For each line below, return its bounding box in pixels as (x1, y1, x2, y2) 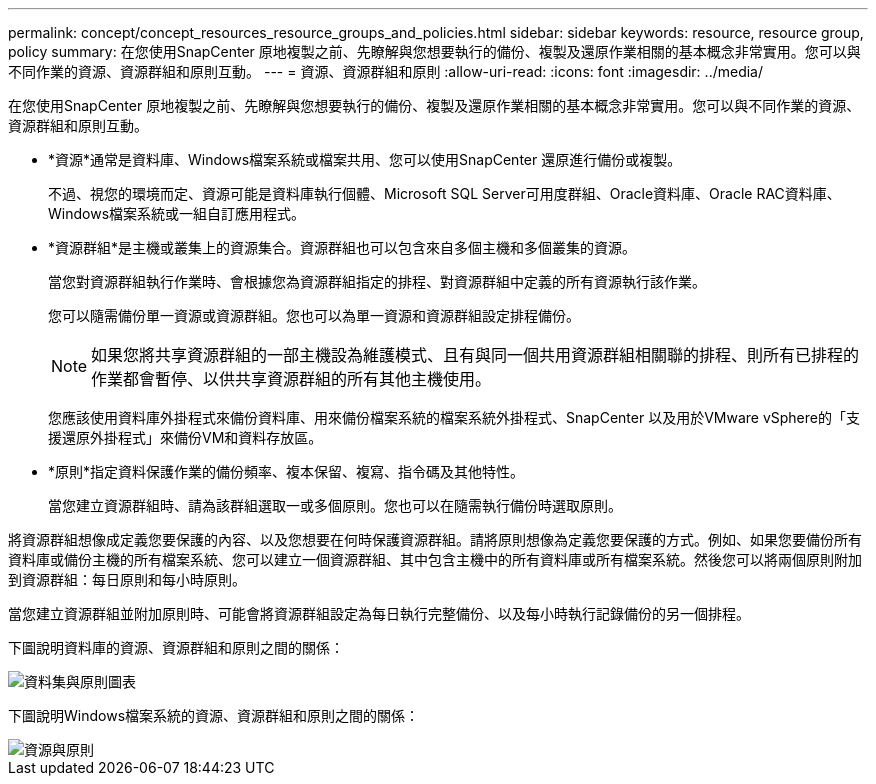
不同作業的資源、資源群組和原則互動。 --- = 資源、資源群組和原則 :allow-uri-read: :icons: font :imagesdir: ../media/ (8, 63, 764, 80)
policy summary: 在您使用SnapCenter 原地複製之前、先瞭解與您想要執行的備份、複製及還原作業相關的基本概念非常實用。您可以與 (8, 43, 861, 60)
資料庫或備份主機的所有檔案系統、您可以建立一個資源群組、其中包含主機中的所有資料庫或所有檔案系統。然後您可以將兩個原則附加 (8, 551, 862, 568)
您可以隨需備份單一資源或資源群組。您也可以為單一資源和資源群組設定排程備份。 (48, 307, 580, 324)
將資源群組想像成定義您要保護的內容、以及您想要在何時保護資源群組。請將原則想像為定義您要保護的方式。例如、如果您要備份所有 (8, 531, 862, 548)
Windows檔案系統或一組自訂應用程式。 (48, 205, 306, 222)
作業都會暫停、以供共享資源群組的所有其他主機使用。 (91, 369, 492, 389)
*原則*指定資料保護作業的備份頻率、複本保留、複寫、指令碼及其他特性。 (48, 463, 525, 480)
